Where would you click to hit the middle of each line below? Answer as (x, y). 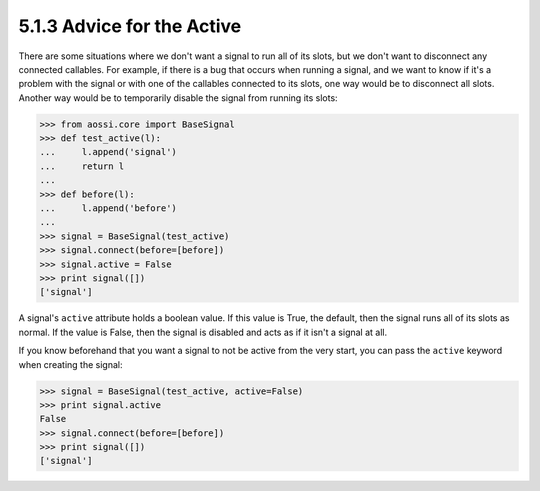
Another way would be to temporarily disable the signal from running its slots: (178, 97)
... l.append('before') (108, 208)
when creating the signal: (70, 364)
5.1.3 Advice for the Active (130, 26)
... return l (82, 166)
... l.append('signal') (108, 152)
